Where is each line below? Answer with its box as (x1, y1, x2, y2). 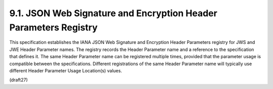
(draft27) (9, 77, 28, 83)
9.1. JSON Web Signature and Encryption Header (9, 8, 217, 19)
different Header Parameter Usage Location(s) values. (9, 67, 122, 73)
